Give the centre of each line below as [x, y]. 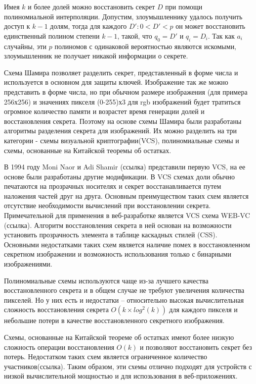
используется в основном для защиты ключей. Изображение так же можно [116, 82]
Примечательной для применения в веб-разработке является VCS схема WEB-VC [127, 215]
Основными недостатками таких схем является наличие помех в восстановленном [127, 244]
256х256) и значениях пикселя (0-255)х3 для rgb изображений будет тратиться [122, 101]
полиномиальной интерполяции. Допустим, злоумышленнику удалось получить [123, 16]
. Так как [221, 35]
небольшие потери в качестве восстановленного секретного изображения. [114, 320]
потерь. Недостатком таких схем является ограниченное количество [106, 357]
